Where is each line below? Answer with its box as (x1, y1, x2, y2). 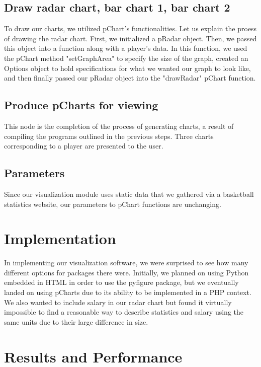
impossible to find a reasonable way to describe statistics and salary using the (4, 307, 244, 317)
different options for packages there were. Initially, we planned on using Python (4, 267, 249, 277)
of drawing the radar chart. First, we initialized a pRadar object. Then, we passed (4, 33, 257, 43)
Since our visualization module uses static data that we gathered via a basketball (4, 188, 254, 199)
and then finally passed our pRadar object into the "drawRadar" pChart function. (4, 72, 256, 83)
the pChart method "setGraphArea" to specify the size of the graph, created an (4, 52, 248, 63)
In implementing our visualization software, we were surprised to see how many (4, 257, 248, 268)
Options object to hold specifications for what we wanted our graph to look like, (4, 62, 251, 73)
